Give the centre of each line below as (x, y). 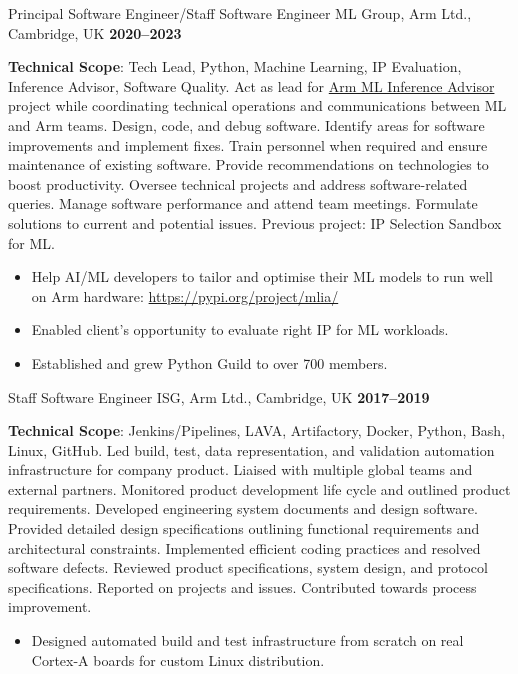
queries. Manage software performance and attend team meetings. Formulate (243, 203)
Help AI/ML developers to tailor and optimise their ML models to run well (262, 276)
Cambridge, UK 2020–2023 (95, 32)
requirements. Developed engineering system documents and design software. (243, 508)
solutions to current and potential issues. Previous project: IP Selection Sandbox (255, 222)
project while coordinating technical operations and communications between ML (257, 105)
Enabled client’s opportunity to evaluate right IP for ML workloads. (240, 329)
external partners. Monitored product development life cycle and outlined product (259, 488)
